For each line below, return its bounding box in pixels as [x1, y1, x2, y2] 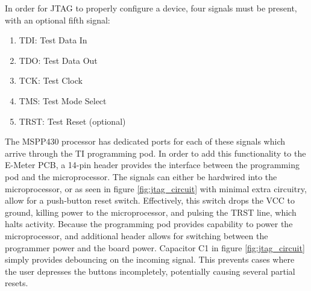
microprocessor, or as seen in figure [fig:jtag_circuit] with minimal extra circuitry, [5, 182, 307, 195]
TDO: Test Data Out [19, 54, 98, 66]
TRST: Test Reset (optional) [19, 114, 126, 127]
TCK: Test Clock [19, 74, 83, 87]
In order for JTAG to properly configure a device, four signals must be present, [5, 2, 297, 14]
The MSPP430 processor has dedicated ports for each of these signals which [5, 135, 286, 148]
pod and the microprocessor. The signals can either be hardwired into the [5, 170, 277, 183]
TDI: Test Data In [19, 34, 87, 46]
